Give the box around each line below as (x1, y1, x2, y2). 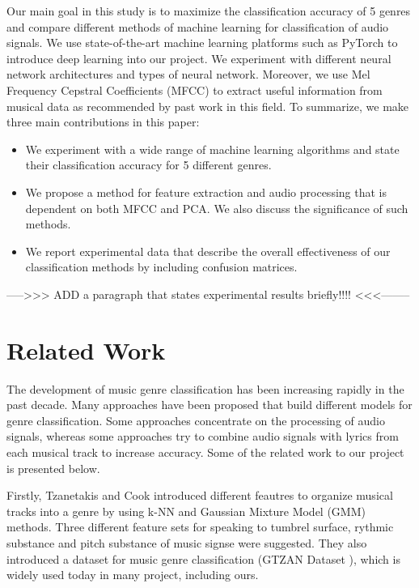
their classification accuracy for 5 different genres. (25, 156, 272, 173)
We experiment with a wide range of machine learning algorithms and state (25, 140, 400, 157)
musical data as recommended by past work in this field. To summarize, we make (6, 97, 409, 114)
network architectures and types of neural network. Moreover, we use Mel (6, 66, 370, 83)
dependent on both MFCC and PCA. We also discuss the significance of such (25, 199, 408, 216)
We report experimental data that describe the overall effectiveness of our (25, 242, 391, 259)
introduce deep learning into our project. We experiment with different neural (6, 49, 391, 66)
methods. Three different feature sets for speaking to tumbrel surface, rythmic (6, 518, 394, 535)
